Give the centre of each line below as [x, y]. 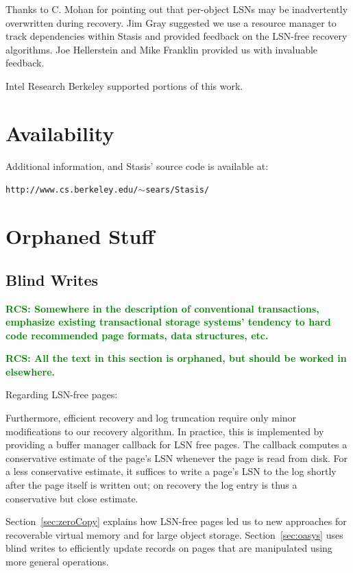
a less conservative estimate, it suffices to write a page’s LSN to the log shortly [171, 471]
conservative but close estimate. [72, 498]
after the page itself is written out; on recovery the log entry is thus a [151, 485]
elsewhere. [31, 371]
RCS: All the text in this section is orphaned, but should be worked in [176, 358]
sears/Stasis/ [178, 190]
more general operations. [57, 562]
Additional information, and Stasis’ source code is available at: [137, 166]
